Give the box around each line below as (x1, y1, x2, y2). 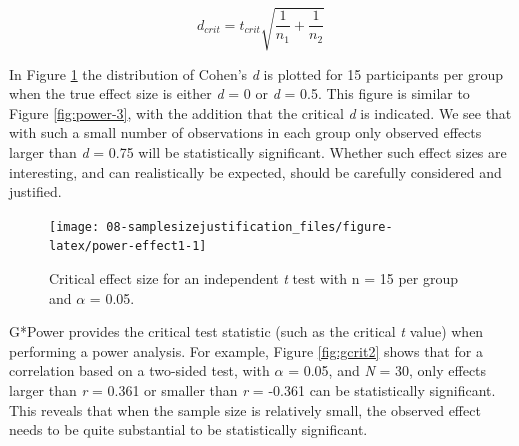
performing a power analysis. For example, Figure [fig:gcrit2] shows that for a (9, 340, 483, 361)
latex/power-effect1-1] (49, 239, 207, 254)
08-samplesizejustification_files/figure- (106, 219, 393, 234)
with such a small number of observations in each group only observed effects (9, 122, 482, 143)
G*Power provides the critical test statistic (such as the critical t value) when (9, 321, 484, 342)
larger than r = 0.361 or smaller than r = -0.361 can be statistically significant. (9, 379, 496, 400)
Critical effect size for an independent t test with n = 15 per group (49, 268, 459, 289)
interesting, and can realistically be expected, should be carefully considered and (9, 161, 502, 182)
